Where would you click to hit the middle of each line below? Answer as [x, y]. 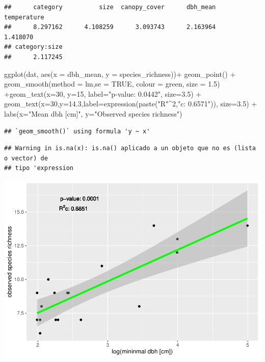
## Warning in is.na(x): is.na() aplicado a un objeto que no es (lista [130, 148]
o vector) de [26, 158]
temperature [24, 17]
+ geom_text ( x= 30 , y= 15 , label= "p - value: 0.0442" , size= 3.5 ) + [103, 93]
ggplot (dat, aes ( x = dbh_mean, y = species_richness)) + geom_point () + [120, 74]
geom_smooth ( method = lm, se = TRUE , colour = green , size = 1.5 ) [112, 84]
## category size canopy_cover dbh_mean [110, 7]
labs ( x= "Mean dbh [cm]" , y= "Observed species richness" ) [93, 113]
